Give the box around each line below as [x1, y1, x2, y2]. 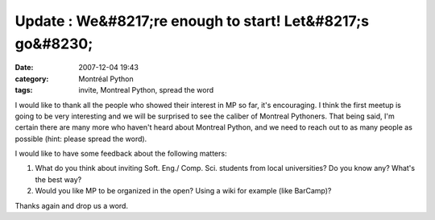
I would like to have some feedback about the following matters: [14, 149, 227, 159]
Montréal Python [78, 73, 134, 84]
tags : [14, 85, 33, 95]
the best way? [35, 174, 82, 185]
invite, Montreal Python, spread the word [78, 85, 214, 95]
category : [14, 73, 49, 84]
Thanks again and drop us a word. [14, 201, 129, 210]
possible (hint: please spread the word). [14, 134, 147, 143]
